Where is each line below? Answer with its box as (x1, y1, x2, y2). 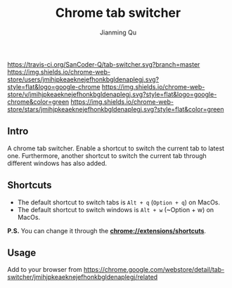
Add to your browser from (7, 266, 82, 274)
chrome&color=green (7, 97, 70, 106)
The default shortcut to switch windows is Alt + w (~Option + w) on (17, 205, 214, 214)
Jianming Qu (99, 28, 137, 37)
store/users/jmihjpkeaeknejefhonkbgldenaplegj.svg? (7, 75, 160, 84)
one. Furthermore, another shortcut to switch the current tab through (7, 151, 207, 159)
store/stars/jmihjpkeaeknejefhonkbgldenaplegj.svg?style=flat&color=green (7, 105, 224, 113)
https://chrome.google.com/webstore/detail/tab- (83, 266, 225, 274)
